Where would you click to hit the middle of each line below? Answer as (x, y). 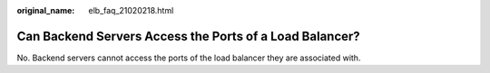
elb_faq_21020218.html (131, 10)
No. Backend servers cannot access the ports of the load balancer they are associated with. (189, 58)
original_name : (46, 10)
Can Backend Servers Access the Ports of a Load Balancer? (188, 36)
